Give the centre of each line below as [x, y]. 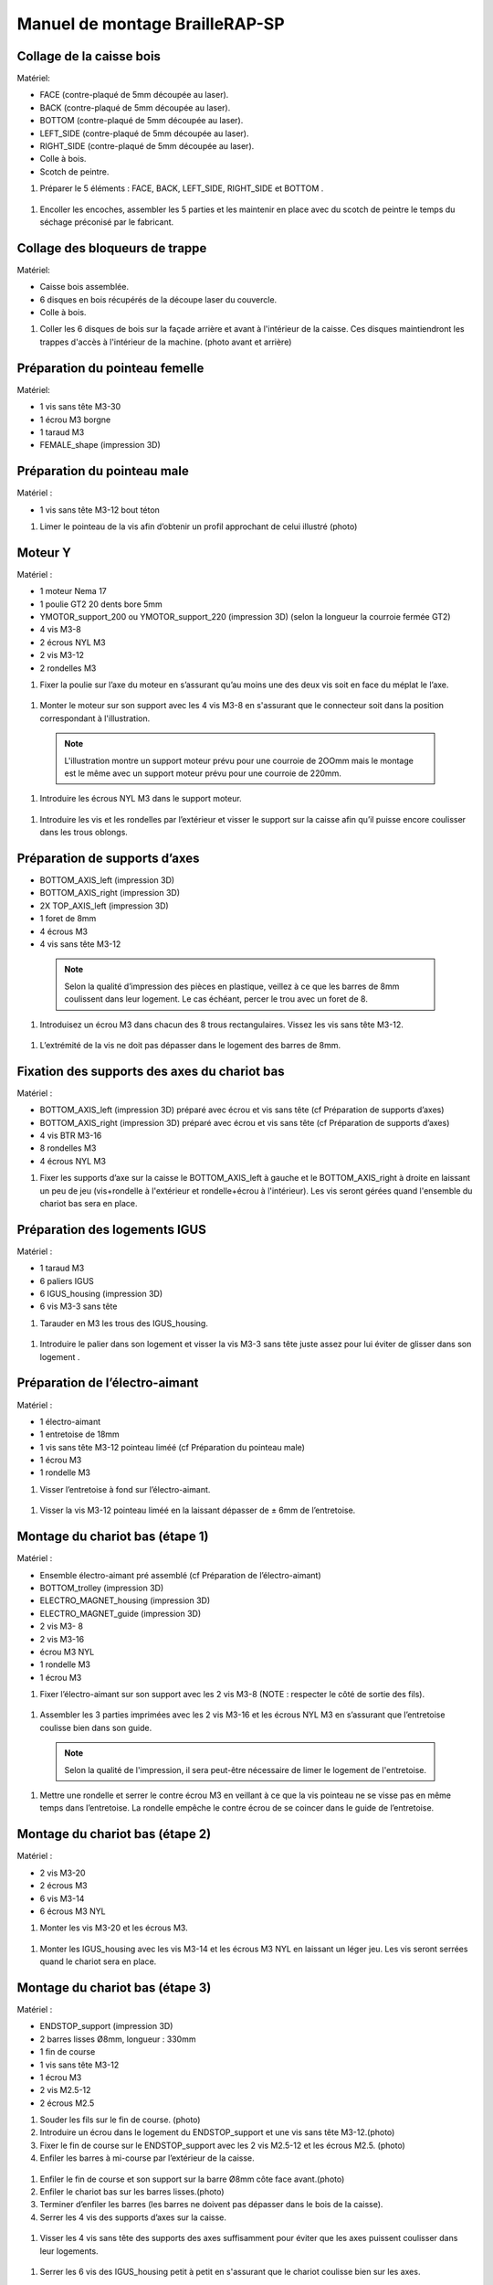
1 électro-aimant [70, 1421]
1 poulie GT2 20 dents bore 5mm [101, 604]
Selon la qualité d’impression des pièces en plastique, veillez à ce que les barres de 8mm [232, 986]
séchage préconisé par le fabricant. [107, 222]
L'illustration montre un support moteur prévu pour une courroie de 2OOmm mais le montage [239, 760]
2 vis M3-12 [62, 655]
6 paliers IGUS [67, 1281]
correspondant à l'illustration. [95, 718]
